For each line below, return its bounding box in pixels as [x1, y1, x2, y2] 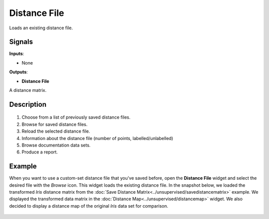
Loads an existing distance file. [9, 25, 73, 31]
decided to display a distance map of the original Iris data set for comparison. [9, 203, 169, 209]
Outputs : [9, 69, 28, 75]
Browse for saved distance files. [21, 121, 88, 127]
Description [9, 100, 47, 109]
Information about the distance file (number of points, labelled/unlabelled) [21, 135, 173, 141]
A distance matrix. [9, 87, 47, 93]
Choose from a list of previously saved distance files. [21, 114, 131, 120]
